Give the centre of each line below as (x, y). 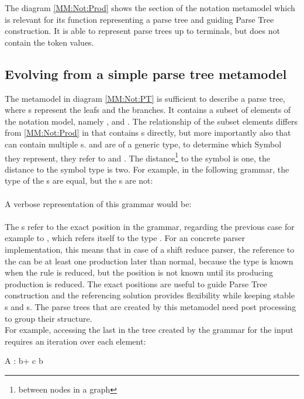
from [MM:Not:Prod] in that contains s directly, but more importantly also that (148, 133)
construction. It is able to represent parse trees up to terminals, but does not (142, 31)
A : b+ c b (24, 361)
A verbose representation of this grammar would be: (98, 203)
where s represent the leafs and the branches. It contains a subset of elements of (148, 110)
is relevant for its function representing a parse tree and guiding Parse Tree (139, 19)
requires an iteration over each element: (75, 341)
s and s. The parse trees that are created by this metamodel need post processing (151, 306)
